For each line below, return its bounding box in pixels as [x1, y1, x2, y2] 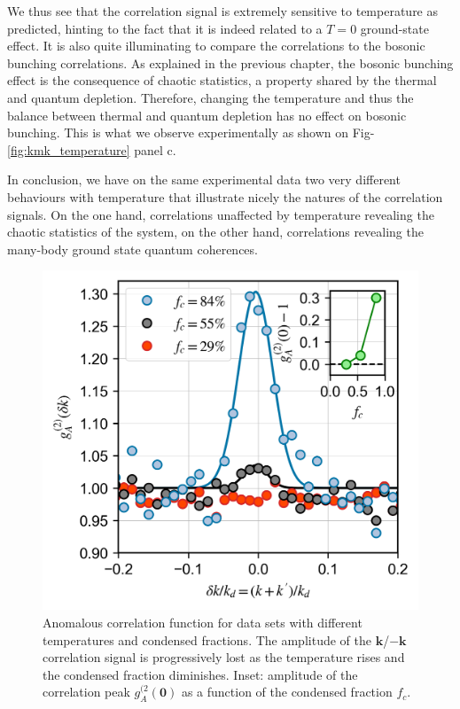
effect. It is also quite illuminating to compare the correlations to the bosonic [7, 36, 425, 55]
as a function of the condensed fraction [181, 682, 393, 701]
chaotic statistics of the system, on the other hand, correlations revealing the [7, 222, 424, 241]
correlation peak [43, 682, 130, 701]
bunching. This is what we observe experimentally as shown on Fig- [7, 123, 375, 142]
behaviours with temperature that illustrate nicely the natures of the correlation [7, 187, 443, 206]
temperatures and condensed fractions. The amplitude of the [43, 630, 371, 649]
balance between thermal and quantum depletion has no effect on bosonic [7, 105, 407, 124]
